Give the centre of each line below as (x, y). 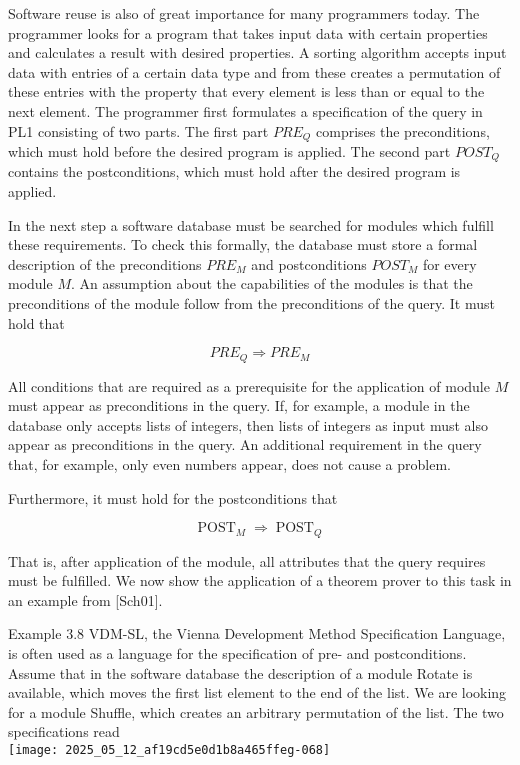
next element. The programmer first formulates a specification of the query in (245, 110)
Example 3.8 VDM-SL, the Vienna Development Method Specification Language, (257, 633)
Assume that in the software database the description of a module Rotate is (240, 672)
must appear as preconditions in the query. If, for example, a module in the (239, 405)
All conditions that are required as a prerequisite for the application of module (249, 385)
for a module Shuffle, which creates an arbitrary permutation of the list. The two (256, 711)
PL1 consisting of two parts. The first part (138, 130)
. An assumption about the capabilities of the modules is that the (272, 283)
